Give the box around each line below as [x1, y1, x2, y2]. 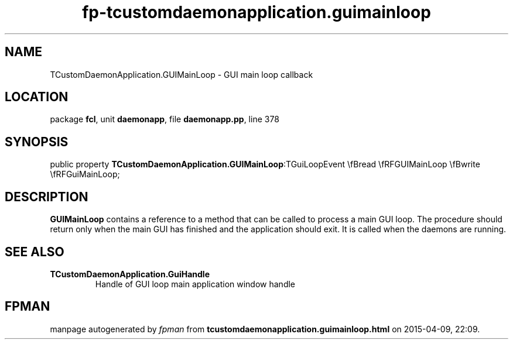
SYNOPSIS [5, 134, 69, 149]
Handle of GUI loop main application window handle [95, 278, 296, 289]
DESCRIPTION [5, 189, 88, 204]
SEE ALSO [5, 244, 64, 259]
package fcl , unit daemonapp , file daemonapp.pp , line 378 [50, 114, 279, 125]
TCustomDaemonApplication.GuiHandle [50, 269, 210, 279]
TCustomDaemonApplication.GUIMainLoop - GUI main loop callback [50, 69, 313, 80]
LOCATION [5, 90, 69, 105]
